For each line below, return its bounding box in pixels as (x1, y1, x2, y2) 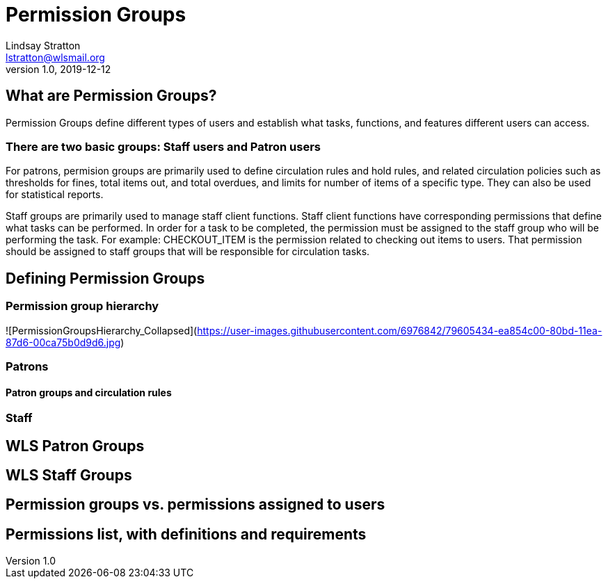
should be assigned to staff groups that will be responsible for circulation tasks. (6, 245, 370, 258)
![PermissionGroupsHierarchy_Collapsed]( (6, 324, 198, 336)
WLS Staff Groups (6, 467, 132, 484)
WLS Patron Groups (6, 437, 145, 455)
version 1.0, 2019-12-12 (6, 63, 111, 75)
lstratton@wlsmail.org (6, 51, 105, 63)
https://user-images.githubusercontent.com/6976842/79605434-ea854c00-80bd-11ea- (197, 324, 602, 336)
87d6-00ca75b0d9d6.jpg (6, 336, 121, 348)
